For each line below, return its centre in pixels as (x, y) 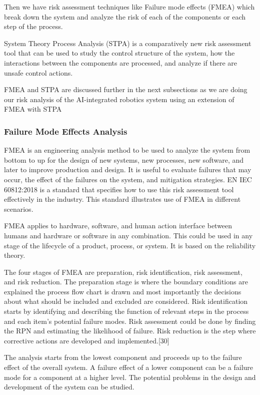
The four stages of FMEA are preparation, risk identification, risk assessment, (123, 272)
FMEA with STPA (33, 109)
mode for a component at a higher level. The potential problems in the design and (130, 377)
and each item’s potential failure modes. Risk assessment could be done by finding (130, 321)
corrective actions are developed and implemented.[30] (87, 340)
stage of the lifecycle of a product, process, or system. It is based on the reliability (130, 245)
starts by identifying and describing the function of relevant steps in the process (126, 311)
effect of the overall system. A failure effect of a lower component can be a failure (129, 367)
